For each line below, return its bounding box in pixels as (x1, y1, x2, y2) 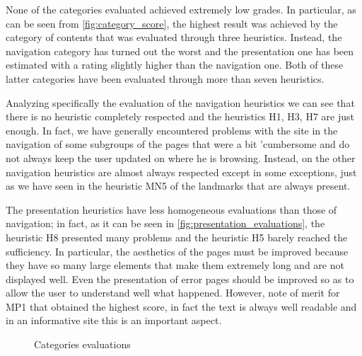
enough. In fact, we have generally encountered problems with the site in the (6, 122, 338, 137)
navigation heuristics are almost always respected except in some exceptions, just (6, 164, 357, 179)
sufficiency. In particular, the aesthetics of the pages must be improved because (6, 243, 349, 258)
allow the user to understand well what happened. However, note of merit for (6, 285, 340, 300)
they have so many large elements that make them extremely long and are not (6, 258, 344, 272)
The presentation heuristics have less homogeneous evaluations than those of (6, 202, 337, 217)
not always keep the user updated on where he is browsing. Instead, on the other (6, 150, 356, 165)
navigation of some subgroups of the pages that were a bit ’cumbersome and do (6, 137, 350, 151)
